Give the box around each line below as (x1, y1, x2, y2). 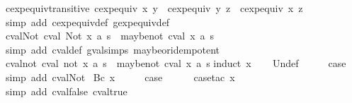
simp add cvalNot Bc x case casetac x (5, 69, 235, 84)
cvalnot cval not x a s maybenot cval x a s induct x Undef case (5, 56, 346, 71)
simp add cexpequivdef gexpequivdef (5, 14, 170, 29)
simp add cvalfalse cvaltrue (5, 83, 127, 98)
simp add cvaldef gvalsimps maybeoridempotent (5, 42, 220, 56)
